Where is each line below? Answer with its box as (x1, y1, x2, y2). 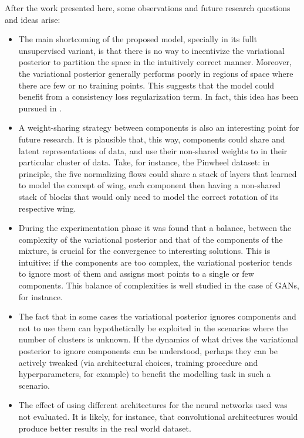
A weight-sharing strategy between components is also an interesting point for (18, 121, 299, 134)
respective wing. (18, 202, 76, 214)
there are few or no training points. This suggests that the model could (18, 79, 275, 91)
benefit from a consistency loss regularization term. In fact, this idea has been (18, 90, 299, 103)
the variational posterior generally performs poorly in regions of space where (18, 67, 293, 79)
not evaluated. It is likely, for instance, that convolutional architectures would (18, 410, 298, 422)
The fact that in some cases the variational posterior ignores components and (18, 310, 296, 322)
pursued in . (18, 101, 62, 114)
